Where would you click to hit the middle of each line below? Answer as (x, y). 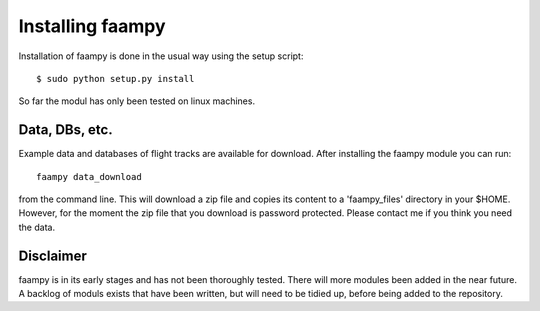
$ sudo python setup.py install (115, 78)
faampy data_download (89, 176)
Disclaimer (52, 255)
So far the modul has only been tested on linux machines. (136, 101)
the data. (36, 227)
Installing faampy (92, 26)
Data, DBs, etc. (66, 130)
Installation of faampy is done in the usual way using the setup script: (161, 56)
